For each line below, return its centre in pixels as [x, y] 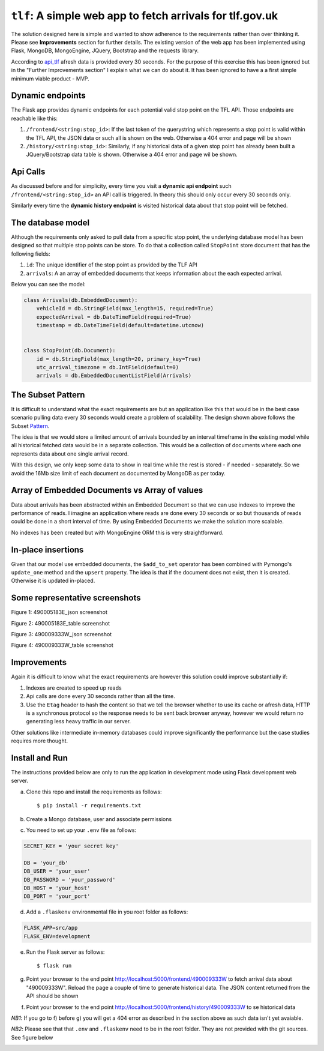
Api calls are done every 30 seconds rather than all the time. [100, 696]
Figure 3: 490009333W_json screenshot [61, 634]
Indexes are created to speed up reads [74, 688]
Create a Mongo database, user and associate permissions [99, 819]
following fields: [31, 254]
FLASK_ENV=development [57, 936]
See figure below [32, 1037]
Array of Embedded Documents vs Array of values [107, 490]
